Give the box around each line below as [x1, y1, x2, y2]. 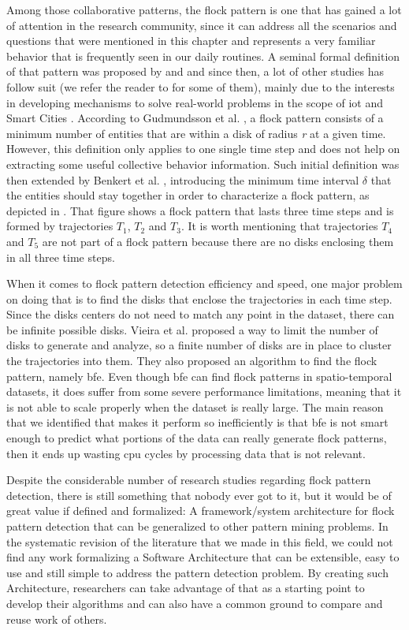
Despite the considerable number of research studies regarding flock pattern [6, 472, 371, 488]
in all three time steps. [6, 248, 115, 265]
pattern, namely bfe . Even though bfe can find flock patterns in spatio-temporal [6, 367, 392, 384]
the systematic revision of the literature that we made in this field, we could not [6, 533, 393, 550]
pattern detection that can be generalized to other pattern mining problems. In [6, 518, 389, 534]
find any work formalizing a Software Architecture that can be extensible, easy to [6, 549, 400, 565]
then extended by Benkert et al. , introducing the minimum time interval [6, 171, 359, 188]
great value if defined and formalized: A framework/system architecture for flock [6, 502, 395, 519]
